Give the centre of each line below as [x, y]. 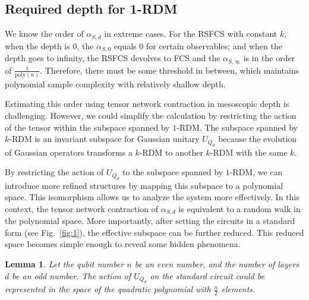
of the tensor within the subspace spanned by [87, 127]
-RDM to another [171, 152]
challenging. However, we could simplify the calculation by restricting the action [151, 116]
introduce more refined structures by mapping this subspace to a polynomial [144, 185]
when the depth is [37, 45]
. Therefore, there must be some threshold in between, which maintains [170, 70]
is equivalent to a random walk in [239, 208]
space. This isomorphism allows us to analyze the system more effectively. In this [152, 197]
